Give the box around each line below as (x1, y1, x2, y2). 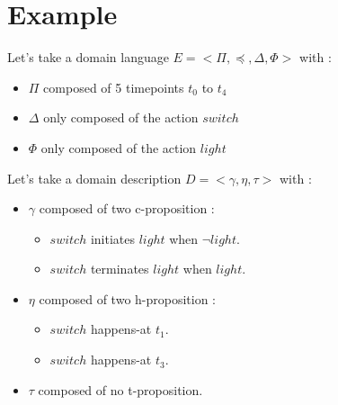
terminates (90, 259, 149, 278)
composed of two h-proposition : (39, 289, 217, 308)
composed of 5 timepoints (43, 77, 184, 96)
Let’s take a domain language (7, 48, 169, 67)
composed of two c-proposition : (39, 199, 215, 218)
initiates (90, 229, 135, 247)
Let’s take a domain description (7, 168, 182, 187)
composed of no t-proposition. (38, 380, 203, 399)
